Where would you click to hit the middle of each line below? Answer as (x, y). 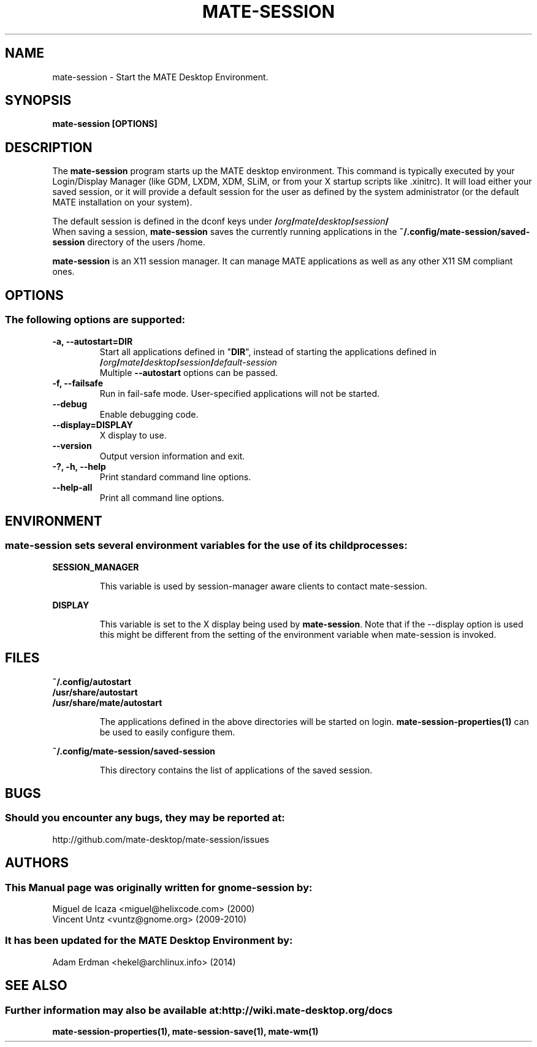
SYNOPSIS (38, 101)
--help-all (72, 487)
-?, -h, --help (79, 466)
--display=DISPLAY (93, 424)
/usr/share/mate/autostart (107, 702)
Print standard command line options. (175, 477)
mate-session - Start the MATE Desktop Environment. (160, 77)
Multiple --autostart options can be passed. (189, 372)
